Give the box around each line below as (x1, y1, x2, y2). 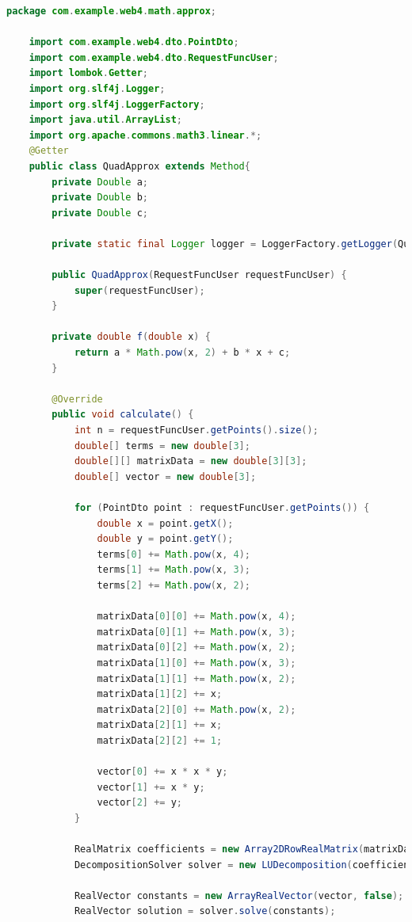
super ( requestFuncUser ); (74, 284, 205, 296)
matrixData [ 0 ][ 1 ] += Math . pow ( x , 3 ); (97, 626, 296, 638)
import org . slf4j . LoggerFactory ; (29, 98, 205, 110)
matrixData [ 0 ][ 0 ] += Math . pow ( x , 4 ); (97, 611, 296, 623)
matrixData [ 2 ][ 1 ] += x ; (97, 719, 223, 731)
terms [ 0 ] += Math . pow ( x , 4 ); (97, 548, 251, 560)
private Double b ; (51, 192, 149, 204)
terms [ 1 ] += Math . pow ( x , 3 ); (97, 564, 251, 576)
